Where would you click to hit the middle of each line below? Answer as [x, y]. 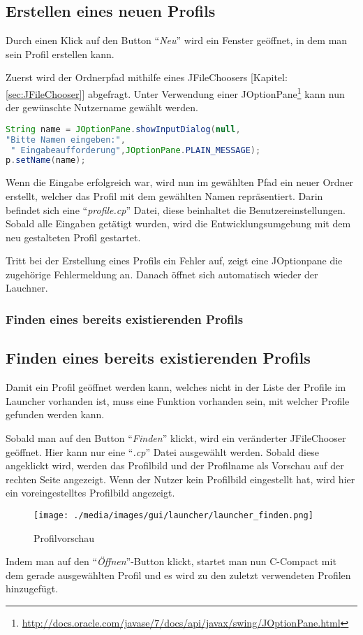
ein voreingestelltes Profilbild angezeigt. [90, 493]
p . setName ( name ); [46, 160]
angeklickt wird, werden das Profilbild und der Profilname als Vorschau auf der [175, 465]
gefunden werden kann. [55, 414]
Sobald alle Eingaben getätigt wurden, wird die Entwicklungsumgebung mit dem [178, 223]
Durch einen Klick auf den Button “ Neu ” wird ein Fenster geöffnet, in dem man [177, 40]
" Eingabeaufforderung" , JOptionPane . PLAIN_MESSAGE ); [136, 150]
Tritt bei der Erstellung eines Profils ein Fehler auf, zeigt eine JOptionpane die [174, 261]
